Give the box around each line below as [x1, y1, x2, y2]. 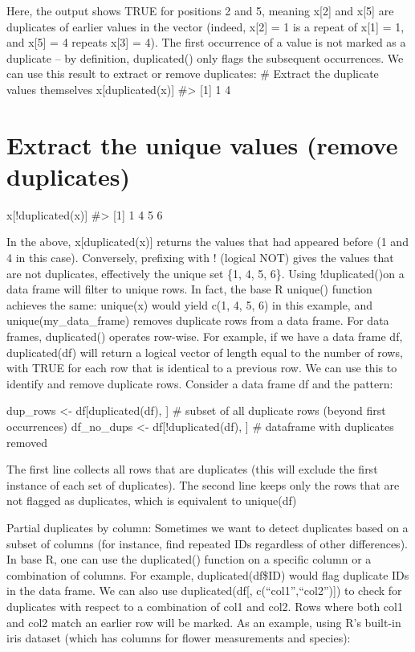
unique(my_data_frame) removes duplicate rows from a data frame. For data [6, 312, 389, 329]
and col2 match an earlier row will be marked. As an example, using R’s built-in [6, 613, 401, 630]
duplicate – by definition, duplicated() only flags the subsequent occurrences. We [6, 49, 404, 66]
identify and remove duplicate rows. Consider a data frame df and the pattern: [6, 375, 393, 392]
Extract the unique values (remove [6, 128, 398, 161]
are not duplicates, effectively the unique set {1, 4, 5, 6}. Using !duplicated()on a [6, 264, 405, 281]
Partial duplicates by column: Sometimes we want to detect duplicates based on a [6, 519, 409, 535]
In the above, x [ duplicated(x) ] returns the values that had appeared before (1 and [6, 233, 409, 250]
